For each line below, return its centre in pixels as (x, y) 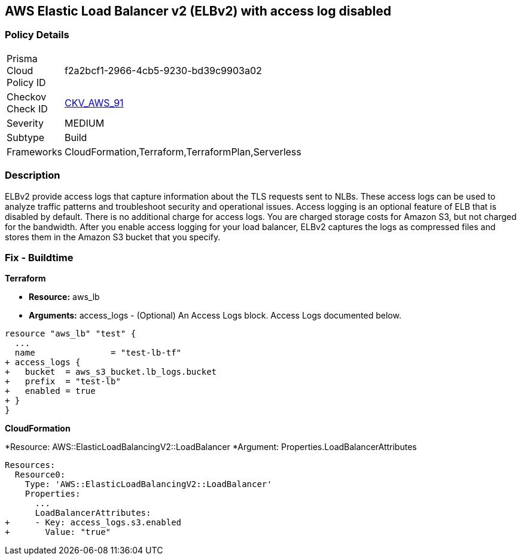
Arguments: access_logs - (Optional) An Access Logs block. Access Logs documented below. (215, 316)
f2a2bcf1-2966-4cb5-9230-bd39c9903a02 (163, 70)
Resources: (30, 465)
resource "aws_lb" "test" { (71, 334)
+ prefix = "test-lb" (63, 382)
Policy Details (37, 35)
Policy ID (26, 82)
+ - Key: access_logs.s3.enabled (93, 523)
